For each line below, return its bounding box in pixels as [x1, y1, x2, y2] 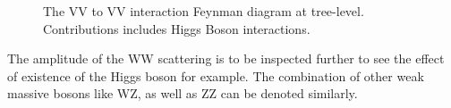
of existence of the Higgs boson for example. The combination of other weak [7, 66, 424, 85]
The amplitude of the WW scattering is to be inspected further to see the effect [7, 49, 445, 68]
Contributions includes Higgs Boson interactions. [43, 19, 311, 37]
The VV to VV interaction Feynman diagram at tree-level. [43, 2, 364, 20]
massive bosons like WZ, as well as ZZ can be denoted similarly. [7, 84, 358, 103]
